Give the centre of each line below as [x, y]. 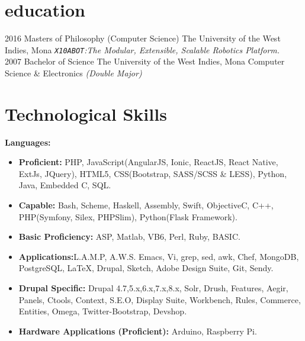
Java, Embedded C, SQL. [65, 185]
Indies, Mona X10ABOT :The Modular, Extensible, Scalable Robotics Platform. [142, 49]
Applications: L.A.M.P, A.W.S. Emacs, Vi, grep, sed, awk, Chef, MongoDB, [159, 256]
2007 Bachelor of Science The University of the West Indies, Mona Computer [145, 61]
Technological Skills [86, 113]
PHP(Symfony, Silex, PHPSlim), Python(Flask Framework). [128, 216]
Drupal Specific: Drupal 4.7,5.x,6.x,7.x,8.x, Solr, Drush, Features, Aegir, [153, 288]
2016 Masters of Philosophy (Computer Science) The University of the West [143, 38]
